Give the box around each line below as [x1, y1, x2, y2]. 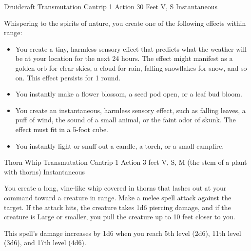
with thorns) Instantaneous [4, 166, 85, 176]
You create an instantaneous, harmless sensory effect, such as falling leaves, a [15, 105, 246, 115]
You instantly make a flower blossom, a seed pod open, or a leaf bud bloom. [15, 89, 242, 99]
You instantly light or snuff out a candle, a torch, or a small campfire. [15, 140, 224, 151]
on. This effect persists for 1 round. [15, 72, 121, 82]
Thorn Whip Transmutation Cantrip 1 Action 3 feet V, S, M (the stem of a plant [4, 157, 247, 167]
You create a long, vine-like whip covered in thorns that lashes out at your [4, 183, 227, 193]
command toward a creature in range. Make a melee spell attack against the [4, 192, 232, 202]
